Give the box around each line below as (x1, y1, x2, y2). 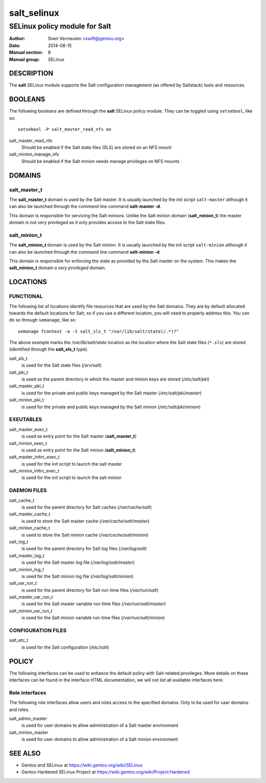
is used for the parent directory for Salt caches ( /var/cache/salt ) (21, 504, 152, 510)
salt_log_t (9, 539, 29, 545)
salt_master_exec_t (9, 426, 48, 432)
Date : (9, 42, 21, 48)
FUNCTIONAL (9, 293, 43, 300)
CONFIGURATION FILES (9, 627, 66, 634)
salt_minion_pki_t (9, 397, 44, 403)
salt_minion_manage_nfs (9, 151, 59, 157)
